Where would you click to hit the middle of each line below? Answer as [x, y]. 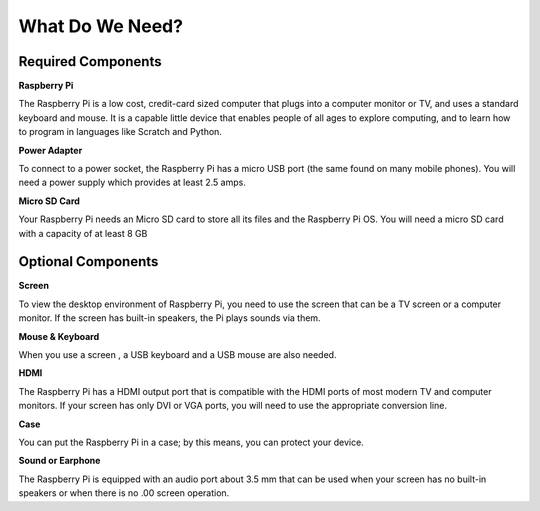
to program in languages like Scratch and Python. [120, 132]
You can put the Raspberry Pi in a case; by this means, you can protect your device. [191, 442]
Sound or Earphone [59, 461]
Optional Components [88, 261]
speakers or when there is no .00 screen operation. [124, 493]
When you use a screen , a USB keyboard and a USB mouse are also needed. [177, 355]
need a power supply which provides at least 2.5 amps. [132, 182]
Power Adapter [50, 150]
